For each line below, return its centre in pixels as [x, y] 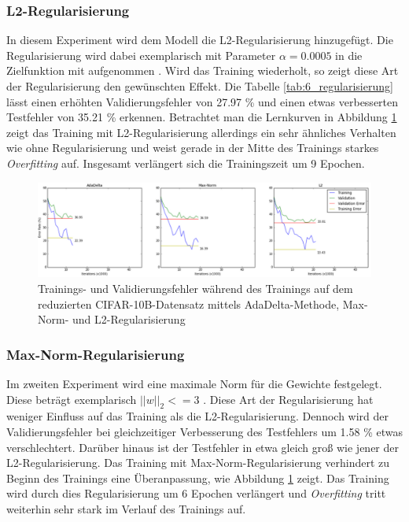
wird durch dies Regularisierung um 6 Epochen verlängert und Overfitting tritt [196, 493]
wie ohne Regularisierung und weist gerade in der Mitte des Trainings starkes [193, 148]
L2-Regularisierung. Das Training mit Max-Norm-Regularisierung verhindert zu [198, 463]
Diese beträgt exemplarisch [72, 399]
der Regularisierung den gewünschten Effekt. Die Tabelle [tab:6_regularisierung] [200, 86]
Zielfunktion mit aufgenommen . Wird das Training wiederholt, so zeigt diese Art [203, 70]
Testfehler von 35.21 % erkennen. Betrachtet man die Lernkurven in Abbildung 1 [202, 117]
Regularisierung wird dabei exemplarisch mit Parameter [141, 55]
